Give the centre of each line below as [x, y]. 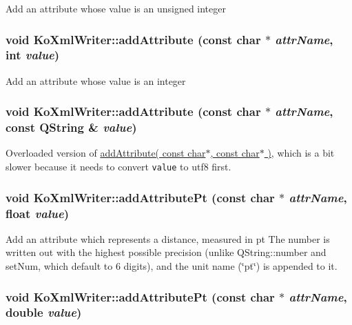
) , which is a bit [301, 153]
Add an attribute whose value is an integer [96, 80]
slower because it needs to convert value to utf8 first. [118, 167]
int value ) [33, 55]
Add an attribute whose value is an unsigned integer [116, 8]
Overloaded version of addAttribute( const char [106, 153]
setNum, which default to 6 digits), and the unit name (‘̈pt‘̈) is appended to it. [172, 266]
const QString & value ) [71, 127]
